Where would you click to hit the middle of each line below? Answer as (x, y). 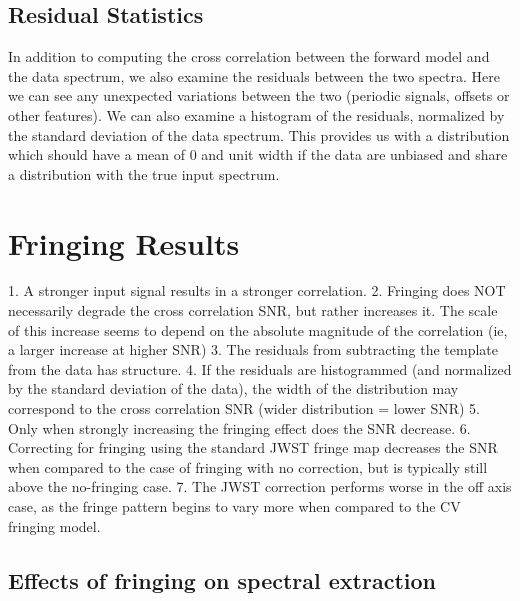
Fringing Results (124, 242)
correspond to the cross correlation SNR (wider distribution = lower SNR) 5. (244, 408)
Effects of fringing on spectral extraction (222, 579)
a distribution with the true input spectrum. (144, 173)
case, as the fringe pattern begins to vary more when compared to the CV (234, 506)
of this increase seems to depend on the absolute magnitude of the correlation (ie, (258, 329)
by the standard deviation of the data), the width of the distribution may (233, 388)
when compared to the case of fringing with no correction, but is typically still (248, 466)
